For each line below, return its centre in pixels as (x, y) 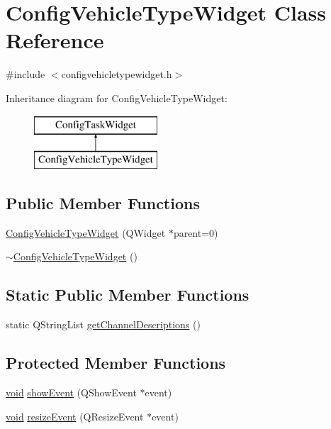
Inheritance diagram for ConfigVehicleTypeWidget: (117, 97)
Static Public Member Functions (128, 295)
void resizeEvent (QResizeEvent (75, 416)
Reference (55, 40)
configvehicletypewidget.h (117, 74)
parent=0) (196, 232)
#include (26, 74)
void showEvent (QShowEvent (71, 392)
